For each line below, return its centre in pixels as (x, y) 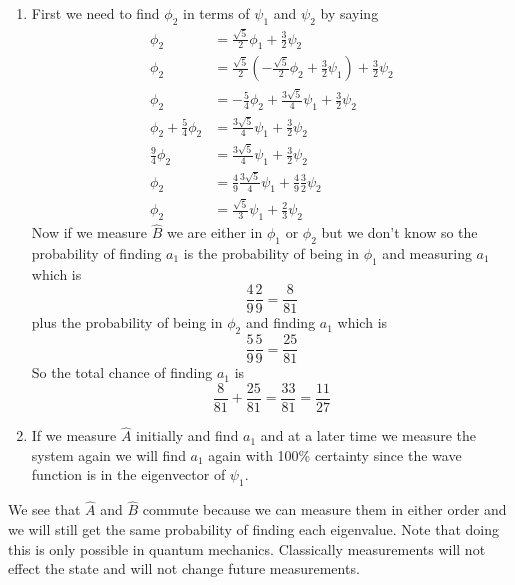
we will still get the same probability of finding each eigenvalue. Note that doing (253, 529)
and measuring (427, 253)
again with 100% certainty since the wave (335, 454)
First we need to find (95, 13)
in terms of (216, 13)
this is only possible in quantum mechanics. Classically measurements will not (247, 548)
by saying (349, 13)
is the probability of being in (271, 253)
